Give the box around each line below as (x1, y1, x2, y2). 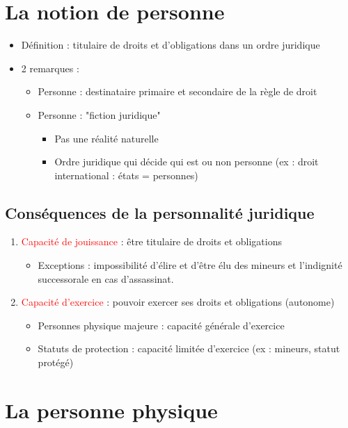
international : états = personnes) (54, 167, 198, 182)
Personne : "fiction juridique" (38, 107, 161, 122)
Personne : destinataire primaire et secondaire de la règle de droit (38, 84, 317, 99)
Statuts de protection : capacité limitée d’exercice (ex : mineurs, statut (38, 341, 340, 356)
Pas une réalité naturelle (54, 131, 159, 145)
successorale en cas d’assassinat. (38, 271, 174, 286)
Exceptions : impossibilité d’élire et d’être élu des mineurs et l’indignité (38, 258, 342, 272)
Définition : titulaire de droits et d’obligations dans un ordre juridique (21, 38, 320, 52)
